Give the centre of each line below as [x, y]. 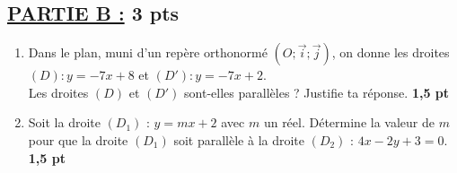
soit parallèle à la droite [239, 139]
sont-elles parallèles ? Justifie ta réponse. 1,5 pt [317, 92]
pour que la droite [78, 139]
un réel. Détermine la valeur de [349, 122]
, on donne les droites [391, 52]
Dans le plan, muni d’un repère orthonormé [148, 52]
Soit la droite [64, 122]
